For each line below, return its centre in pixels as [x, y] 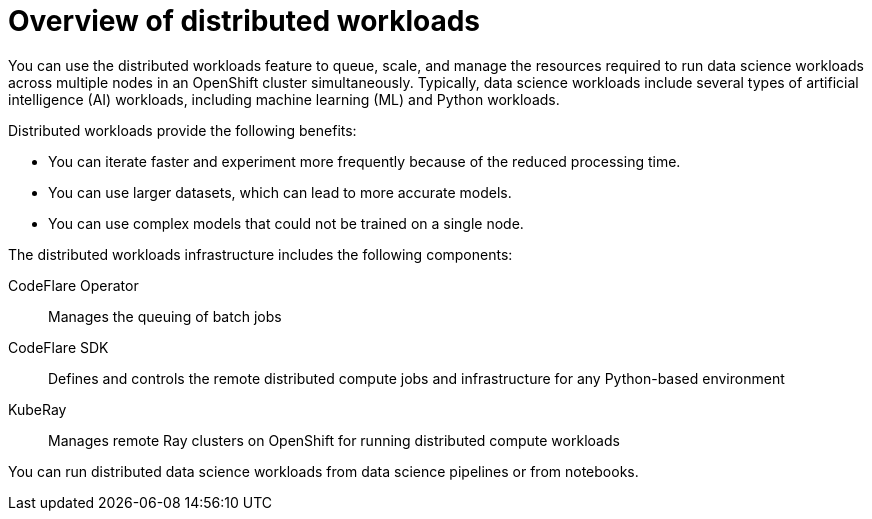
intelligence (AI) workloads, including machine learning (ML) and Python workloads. [284, 99]
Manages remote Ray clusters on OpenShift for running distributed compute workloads [334, 440]
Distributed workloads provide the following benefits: [182, 130]
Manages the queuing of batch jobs [165, 316]
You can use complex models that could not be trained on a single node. [286, 223]
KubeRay [37, 409]
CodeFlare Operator [73, 285]
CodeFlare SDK [58, 347]
